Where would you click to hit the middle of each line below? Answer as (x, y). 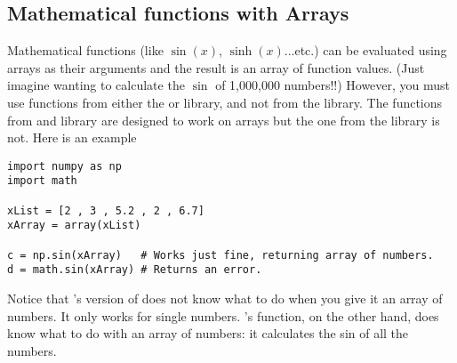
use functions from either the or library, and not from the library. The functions (225, 102)
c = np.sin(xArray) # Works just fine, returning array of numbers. (220, 255)
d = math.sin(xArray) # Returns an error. (135, 270)
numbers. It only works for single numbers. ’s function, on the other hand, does (223, 315)
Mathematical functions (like (85, 50)
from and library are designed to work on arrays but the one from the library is (224, 120)
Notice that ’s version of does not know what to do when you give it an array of (225, 298)
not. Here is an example (72, 137)
